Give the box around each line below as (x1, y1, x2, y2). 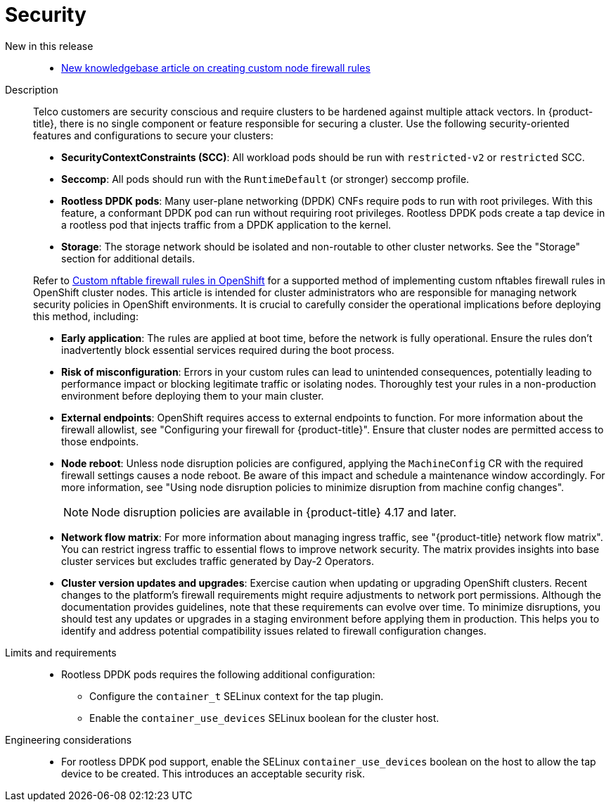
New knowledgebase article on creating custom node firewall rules (61, 61, 371, 74)
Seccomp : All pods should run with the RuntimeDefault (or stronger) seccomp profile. (61, 172, 470, 185)
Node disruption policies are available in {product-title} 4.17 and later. (91, 504, 457, 519)
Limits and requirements (5, 646, 117, 659)
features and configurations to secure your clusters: (33, 129, 274, 141)
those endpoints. (61, 435, 139, 447)
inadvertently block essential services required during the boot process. (61, 343, 394, 356)
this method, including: (33, 310, 139, 322)
